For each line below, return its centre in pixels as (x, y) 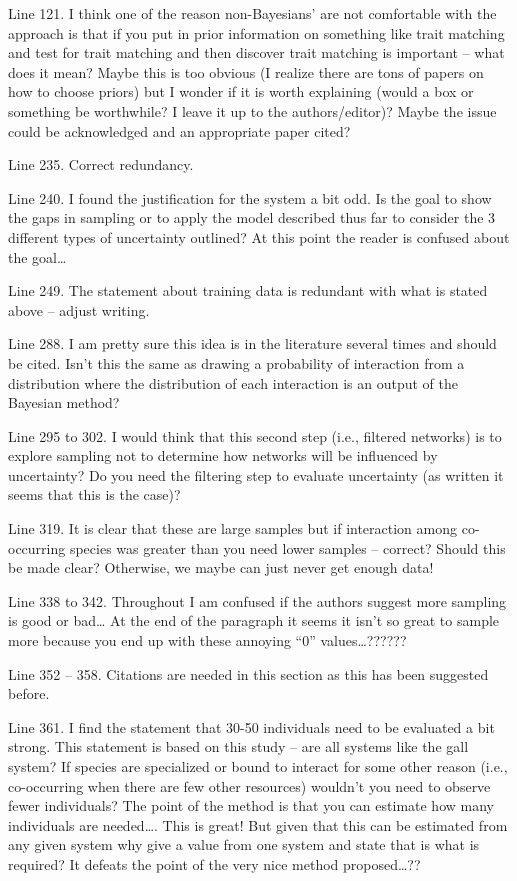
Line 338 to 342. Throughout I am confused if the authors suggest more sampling (257, 600)
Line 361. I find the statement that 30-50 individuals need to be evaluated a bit (251, 726)
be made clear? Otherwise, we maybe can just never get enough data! (221, 567)
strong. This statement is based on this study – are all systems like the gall (238, 746)
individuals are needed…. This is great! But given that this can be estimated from (258, 824)
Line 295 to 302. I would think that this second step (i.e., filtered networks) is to (255, 435)
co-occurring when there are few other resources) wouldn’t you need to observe (249, 785)
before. (29, 693)
